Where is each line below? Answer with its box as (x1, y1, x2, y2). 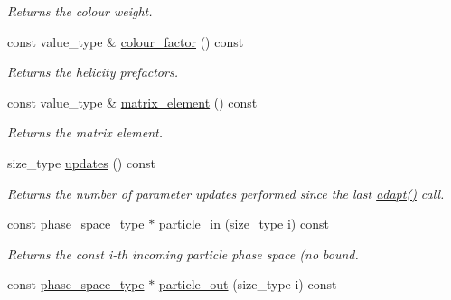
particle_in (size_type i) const (158, 214, 329, 233)
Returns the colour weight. (7, 2, 153, 20)
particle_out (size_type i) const (158, 275, 337, 294)
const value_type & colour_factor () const (7, 32, 244, 51)
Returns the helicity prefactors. (7, 62, 178, 81)
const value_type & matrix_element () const (7, 92, 258, 111)
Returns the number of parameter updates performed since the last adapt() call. (7, 183, 445, 202)
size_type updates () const (7, 153, 155, 172)
